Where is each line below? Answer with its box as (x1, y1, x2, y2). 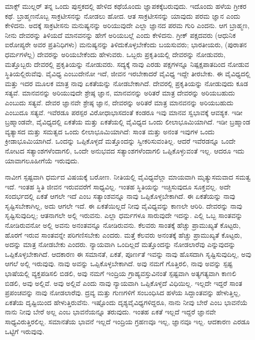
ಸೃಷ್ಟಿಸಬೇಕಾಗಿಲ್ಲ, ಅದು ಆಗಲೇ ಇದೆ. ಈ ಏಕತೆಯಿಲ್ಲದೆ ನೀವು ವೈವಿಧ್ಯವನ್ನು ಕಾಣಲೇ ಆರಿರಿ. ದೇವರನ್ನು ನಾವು (5, 200, 242, 211)
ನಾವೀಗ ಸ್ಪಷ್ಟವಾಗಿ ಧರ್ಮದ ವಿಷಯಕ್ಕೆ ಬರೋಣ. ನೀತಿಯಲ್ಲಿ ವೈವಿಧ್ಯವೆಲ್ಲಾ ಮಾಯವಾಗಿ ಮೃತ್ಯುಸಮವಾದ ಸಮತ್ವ (5, 172, 251, 182)
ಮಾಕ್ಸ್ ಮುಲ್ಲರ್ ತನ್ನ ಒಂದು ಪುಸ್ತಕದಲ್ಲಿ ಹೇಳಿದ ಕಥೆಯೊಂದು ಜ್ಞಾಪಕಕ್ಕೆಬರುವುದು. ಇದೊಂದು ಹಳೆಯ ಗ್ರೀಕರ (5, 1, 247, 11)
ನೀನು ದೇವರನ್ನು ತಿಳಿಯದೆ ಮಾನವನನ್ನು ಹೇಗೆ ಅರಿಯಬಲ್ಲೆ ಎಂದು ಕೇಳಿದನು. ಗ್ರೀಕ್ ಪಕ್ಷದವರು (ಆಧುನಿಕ (5, 30, 236, 40)
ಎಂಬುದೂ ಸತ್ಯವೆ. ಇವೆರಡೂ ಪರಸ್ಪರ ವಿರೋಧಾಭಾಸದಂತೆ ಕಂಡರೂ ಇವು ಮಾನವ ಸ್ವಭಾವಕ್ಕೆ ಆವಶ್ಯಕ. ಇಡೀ (5, 107, 243, 117)
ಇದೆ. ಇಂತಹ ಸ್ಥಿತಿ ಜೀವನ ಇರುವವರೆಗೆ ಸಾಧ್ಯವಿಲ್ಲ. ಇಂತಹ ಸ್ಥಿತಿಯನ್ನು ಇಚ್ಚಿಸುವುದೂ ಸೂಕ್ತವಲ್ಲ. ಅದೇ (5, 181, 231, 191)
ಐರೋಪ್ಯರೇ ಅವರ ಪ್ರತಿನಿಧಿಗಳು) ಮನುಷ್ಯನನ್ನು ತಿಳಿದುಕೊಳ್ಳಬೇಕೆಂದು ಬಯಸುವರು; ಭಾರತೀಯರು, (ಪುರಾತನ (5, 39, 247, 50)
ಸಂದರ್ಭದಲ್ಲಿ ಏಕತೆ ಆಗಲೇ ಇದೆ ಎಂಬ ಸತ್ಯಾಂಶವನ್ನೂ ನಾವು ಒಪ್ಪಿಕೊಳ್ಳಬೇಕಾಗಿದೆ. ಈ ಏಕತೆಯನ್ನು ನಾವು (5, 191, 235, 201)
